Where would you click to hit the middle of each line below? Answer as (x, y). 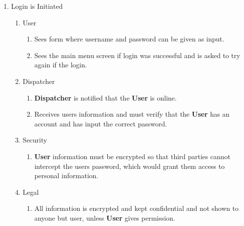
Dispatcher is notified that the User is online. (105, 97)
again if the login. (61, 65)
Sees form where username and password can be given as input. (129, 39)
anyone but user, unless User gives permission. (105, 217)
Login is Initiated (37, 6)
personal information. (66, 175)
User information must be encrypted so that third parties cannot (132, 156)
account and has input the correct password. (101, 123)
